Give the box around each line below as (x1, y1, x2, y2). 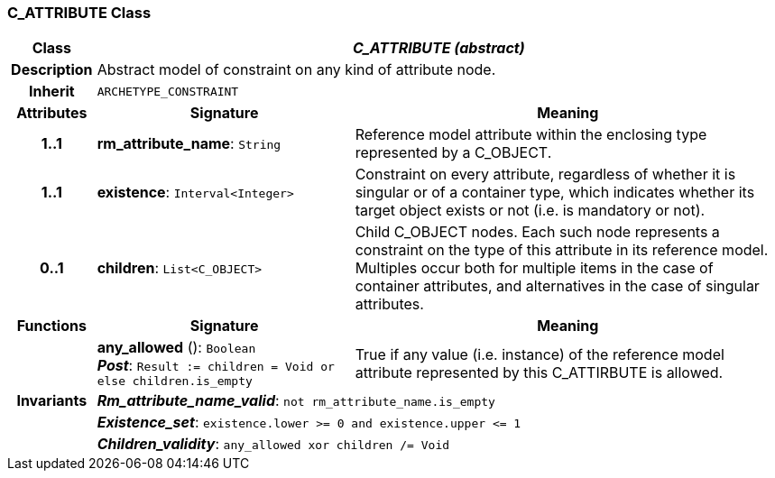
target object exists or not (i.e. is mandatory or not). (355, 201, 706, 220)
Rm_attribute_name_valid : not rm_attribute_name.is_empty (97, 391, 495, 410)
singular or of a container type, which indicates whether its (355, 183, 755, 202)
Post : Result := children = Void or (97, 356, 335, 375)
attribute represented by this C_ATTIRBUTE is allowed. (355, 363, 724, 381)
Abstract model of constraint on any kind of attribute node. (97, 60, 496, 79)
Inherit (28, 82, 75, 101)
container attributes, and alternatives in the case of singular (355, 277, 760, 296)
